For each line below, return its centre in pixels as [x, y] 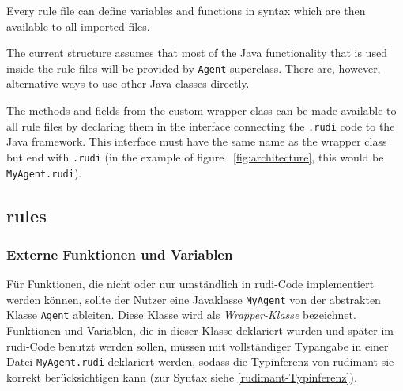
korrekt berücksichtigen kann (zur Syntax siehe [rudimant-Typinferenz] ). [182, 376]
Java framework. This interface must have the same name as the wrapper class [197, 141]
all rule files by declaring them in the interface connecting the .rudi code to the [201, 125]
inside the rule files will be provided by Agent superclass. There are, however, [194, 68]
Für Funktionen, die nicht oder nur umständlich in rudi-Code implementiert [190, 284]
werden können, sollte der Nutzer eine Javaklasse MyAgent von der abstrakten [194, 299]
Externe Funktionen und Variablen [120, 254]
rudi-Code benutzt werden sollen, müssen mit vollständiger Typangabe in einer [198, 345]
